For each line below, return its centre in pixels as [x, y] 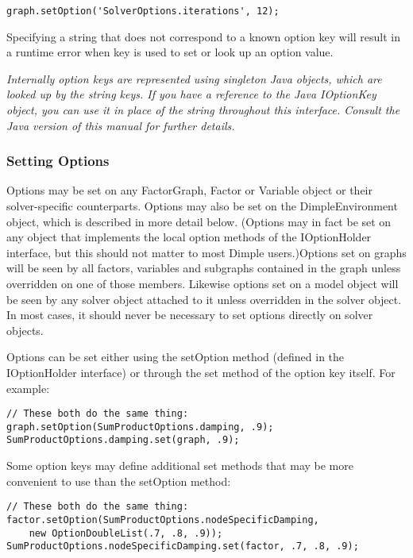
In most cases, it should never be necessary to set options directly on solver [190, 315]
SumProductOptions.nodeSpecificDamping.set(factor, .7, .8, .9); [183, 546]
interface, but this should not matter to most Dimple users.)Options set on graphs [206, 252]
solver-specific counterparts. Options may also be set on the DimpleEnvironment [202, 206]
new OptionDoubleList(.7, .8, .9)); [126, 533]
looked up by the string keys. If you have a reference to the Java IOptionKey [191, 94]
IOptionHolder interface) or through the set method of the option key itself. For [201, 372]
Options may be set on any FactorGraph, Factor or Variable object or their [190, 190]
